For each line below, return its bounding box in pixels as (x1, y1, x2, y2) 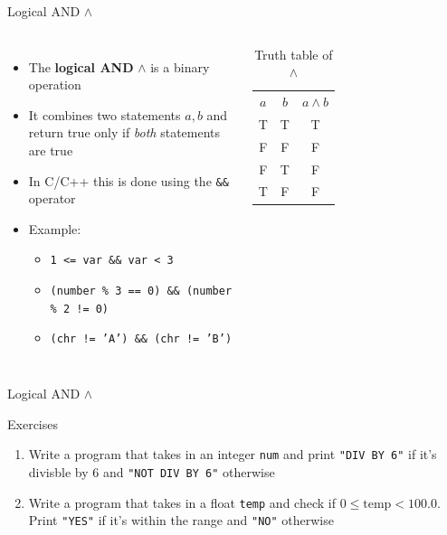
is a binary (150, 57, 210, 76)
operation (28, 75, 81, 94)
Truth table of (254, 44, 333, 63)
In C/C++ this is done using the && (28, 171, 229, 190)
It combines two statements (28, 105, 181, 124)
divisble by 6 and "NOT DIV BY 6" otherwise (28, 462, 275, 481)
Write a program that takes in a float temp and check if (28, 493, 336, 512)
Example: (28, 219, 81, 238)
